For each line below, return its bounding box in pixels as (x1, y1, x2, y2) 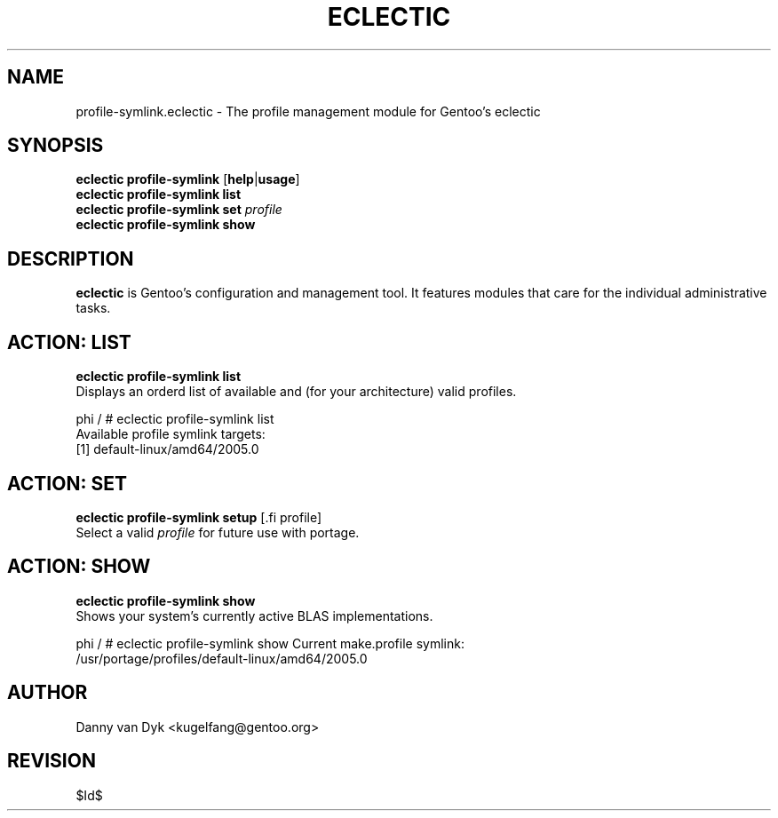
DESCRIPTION (7, 247, 134, 270)
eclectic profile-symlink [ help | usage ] (75, 171, 300, 187)
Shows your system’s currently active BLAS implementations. (75, 608, 433, 623)
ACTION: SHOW (7, 555, 151, 578)
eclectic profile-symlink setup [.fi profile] (75, 509, 322, 525)
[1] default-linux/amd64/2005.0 (75, 441, 259, 457)
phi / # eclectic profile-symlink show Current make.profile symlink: (75, 635, 464, 651)
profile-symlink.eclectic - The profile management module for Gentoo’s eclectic (75, 103, 541, 119)
